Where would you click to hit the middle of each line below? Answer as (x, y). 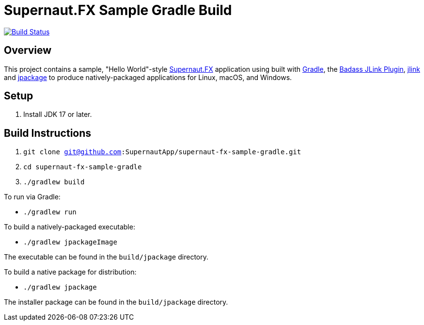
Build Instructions (48, 133)
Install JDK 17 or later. (58, 114)
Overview (28, 50)
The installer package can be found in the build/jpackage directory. (116, 302)
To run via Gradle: (32, 197)
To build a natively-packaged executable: (70, 227)
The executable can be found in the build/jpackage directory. (106, 257)
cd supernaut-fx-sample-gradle (83, 167)
